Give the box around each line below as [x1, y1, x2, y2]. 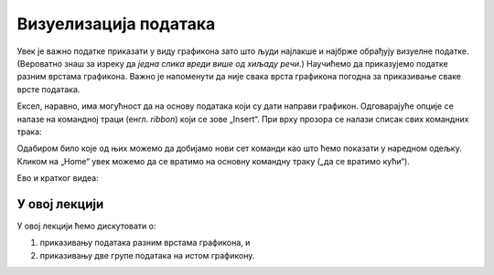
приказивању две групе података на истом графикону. [39, 249, 255, 260]
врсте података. [16, 83, 81, 95]
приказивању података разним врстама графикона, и [39, 238, 251, 249]
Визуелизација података [16, 14, 216, 34]
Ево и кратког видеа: [16, 173, 100, 184]
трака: [16, 126, 42, 137]
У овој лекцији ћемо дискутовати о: [16, 220, 156, 231]
